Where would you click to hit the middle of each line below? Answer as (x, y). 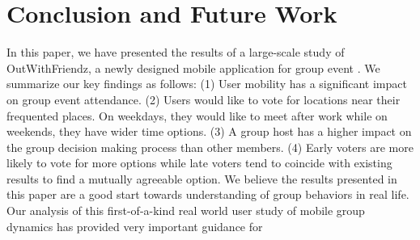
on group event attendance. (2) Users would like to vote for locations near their (204, 99)
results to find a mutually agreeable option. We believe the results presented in (202, 178)
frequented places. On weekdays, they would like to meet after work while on (197, 115)
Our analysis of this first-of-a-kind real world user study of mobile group (186, 211)
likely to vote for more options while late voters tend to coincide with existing (199, 163)
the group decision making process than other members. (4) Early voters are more (210, 147)
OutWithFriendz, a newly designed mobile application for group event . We (193, 67)
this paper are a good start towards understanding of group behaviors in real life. (208, 194)
